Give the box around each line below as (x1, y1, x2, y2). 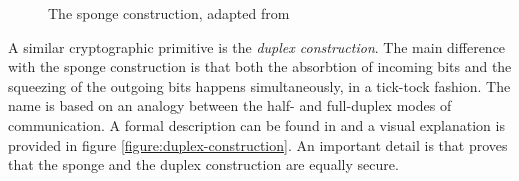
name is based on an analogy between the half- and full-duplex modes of (8, 95, 452, 116)
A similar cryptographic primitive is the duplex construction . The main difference (8, 36, 506, 57)
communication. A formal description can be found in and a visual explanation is (8, 114, 505, 135)
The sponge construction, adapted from (48, 3, 290, 23)
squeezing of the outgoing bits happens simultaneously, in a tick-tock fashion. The (8, 75, 511, 96)
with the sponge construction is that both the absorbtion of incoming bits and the (8, 56, 512, 77)
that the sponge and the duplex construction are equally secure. (8, 154, 399, 175)
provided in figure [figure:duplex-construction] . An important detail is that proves (8, 134, 508, 155)
